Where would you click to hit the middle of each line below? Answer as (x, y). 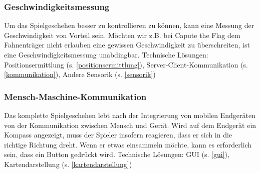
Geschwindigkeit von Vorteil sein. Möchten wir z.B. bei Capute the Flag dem (122, 35)
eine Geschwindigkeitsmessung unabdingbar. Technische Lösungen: (106, 54)
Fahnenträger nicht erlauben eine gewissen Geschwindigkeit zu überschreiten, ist (127, 45)
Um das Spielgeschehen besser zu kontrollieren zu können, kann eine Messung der (129, 25)
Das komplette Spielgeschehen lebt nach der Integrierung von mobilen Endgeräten (130, 115)
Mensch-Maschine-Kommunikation (75, 96)
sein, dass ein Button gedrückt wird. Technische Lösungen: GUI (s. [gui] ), (117, 154)
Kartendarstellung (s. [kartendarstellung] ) (68, 164)
